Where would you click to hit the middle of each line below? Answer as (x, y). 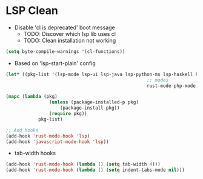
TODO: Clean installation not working (70, 40)
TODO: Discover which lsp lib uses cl (70, 33)
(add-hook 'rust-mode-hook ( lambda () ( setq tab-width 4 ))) (83, 164)
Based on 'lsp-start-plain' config (55, 63)
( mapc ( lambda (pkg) (32, 97)
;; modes (158, 80)
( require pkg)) (68, 114)
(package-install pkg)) (90, 108)
